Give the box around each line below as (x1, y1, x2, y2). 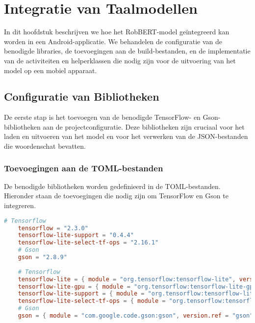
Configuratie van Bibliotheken (4, 89, 159, 104)
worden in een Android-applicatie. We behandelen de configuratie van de (4, 36, 223, 46)
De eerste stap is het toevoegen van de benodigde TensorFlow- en (4, 112, 201, 122)
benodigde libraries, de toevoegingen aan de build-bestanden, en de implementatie (4, 46, 251, 56)
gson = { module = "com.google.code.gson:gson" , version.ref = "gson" (18, 312, 254, 320)
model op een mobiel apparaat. (4, 65, 97, 75)
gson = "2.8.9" (18, 254, 67, 261)
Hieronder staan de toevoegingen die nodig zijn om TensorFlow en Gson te (4, 190, 229, 201)
